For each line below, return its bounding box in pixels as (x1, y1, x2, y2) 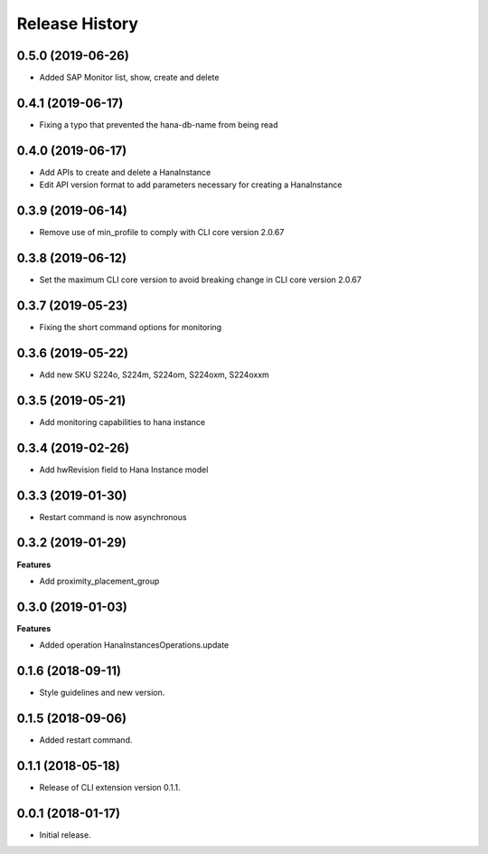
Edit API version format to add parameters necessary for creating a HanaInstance (39, 179, 343, 190)
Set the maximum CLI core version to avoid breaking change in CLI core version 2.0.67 (39, 274, 361, 285)
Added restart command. (39, 735, 133, 745)
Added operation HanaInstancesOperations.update (39, 640, 230, 650)
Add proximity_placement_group (39, 575, 160, 586)
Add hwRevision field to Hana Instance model (39, 464, 209, 475)
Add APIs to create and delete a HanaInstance (39, 166, 211, 177)
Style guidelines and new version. (39, 688, 165, 698)
